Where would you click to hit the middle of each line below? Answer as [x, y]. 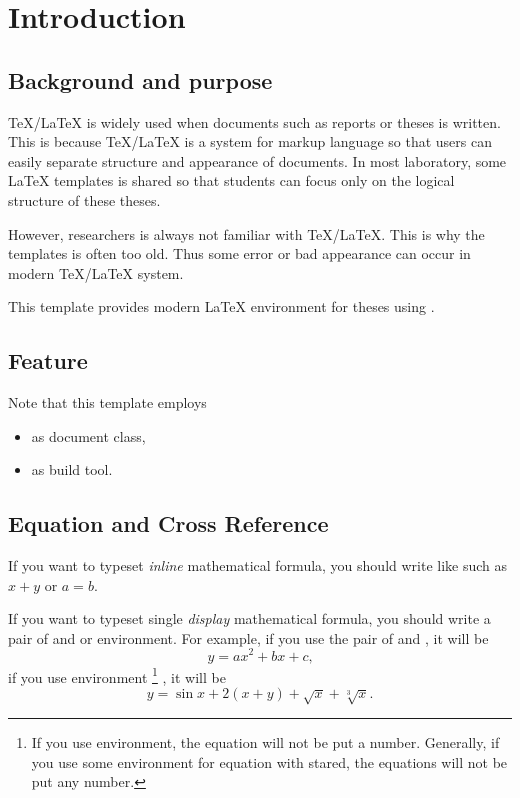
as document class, [88, 435]
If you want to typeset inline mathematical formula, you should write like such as [258, 565]
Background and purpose [140, 79]
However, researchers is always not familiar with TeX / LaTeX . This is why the [246, 233]
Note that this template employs [107, 402]
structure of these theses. [84, 199]
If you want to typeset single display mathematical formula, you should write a [249, 618]
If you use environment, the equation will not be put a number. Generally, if [265, 742]
